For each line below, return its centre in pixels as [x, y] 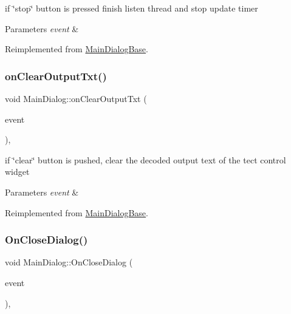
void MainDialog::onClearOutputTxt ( [76, 98]
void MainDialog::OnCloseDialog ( [69, 262]
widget [17, 172]
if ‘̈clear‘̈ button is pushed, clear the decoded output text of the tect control [145, 159]
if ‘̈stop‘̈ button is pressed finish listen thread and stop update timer [132, 8]
